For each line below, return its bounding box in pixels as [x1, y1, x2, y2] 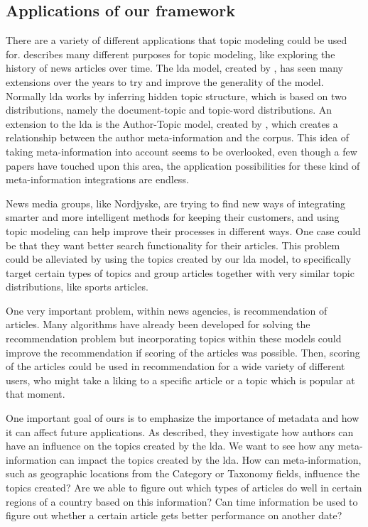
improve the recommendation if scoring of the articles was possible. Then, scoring [6, 344, 360, 359]
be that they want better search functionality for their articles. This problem [6, 237, 340, 252]
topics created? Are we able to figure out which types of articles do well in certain [6, 480, 362, 495]
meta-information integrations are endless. [6, 172, 189, 187]
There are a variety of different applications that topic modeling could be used [6, 33, 347, 48]
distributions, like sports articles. [6, 279, 148, 294]
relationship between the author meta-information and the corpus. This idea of [6, 130, 350, 145]
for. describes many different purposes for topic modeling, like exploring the [6, 46, 335, 61]
